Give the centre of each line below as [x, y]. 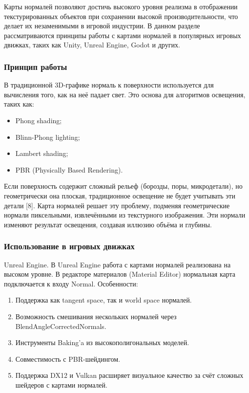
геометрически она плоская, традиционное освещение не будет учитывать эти [120, 195]
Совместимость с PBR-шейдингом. [68, 359]
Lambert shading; [42, 153]
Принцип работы [36, 66]
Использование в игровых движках [69, 246]
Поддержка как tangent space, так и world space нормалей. [104, 300]
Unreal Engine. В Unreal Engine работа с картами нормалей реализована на [117, 264]
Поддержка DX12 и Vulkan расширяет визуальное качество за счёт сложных [129, 375]
